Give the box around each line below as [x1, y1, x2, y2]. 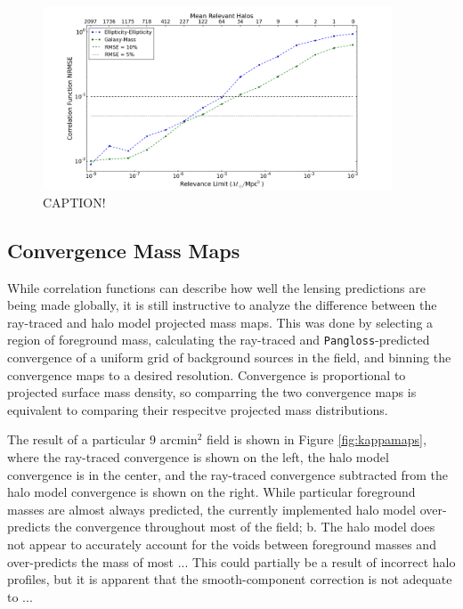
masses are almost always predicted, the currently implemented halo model [7, 499, 416, 518]
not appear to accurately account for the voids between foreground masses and [7, 535, 436, 554]
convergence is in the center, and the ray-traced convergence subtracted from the [7, 465, 449, 483]
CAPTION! [43, 192, 106, 211]
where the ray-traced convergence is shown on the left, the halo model [7, 448, 389, 467]
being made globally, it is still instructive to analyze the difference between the [7, 296, 437, 314]
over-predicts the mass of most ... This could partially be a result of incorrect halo [7, 552, 456, 571]
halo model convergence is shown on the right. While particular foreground [7, 483, 416, 501]
